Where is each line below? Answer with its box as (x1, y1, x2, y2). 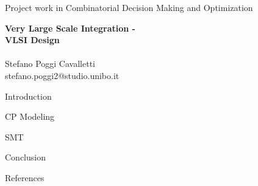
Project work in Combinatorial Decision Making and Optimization (5, 1, 253, 13)
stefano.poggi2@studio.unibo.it (5, 69, 120, 81)
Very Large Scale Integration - (5, 21, 135, 34)
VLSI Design (5, 33, 60, 46)
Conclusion (5, 151, 46, 164)
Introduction (5, 89, 52, 102)
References (5, 171, 45, 184)
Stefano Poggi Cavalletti (5, 57, 95, 70)
